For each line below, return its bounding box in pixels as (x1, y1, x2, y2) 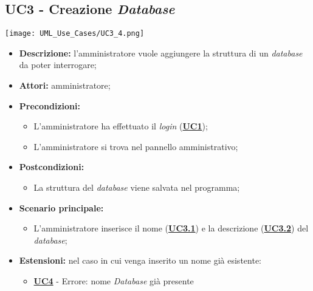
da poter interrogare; (19, 58, 97, 71)
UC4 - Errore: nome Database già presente (33, 274, 194, 287)
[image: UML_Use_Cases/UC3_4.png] (5, 29, 145, 38)
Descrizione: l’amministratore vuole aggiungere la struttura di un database (19, 46, 303, 59)
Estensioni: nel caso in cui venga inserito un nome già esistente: (19, 254, 261, 267)
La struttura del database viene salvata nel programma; (33, 181, 240, 194)
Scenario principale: (19, 201, 104, 214)
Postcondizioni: (19, 160, 84, 173)
